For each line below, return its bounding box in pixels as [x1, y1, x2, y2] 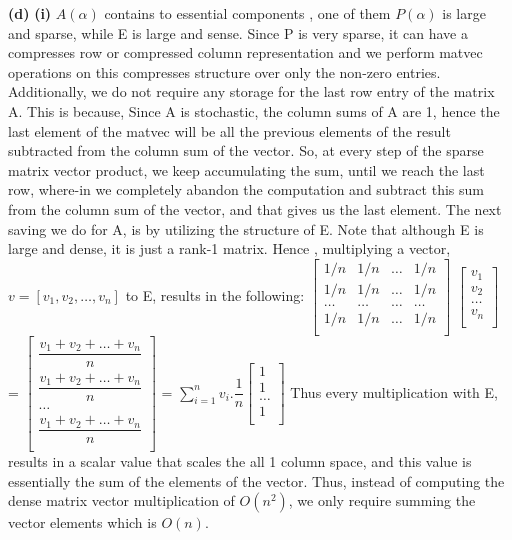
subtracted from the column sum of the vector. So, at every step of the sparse [8, 140, 484, 161]
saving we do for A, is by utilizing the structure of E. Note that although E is [8, 218, 484, 239]
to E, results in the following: [125, 284, 305, 305]
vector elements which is [8, 512, 157, 533]
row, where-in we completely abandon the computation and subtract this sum [8, 179, 484, 200]
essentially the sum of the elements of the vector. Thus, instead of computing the [8, 470, 505, 491]
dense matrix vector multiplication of [8, 490, 235, 511]
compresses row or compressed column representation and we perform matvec [8, 42, 483, 63]
